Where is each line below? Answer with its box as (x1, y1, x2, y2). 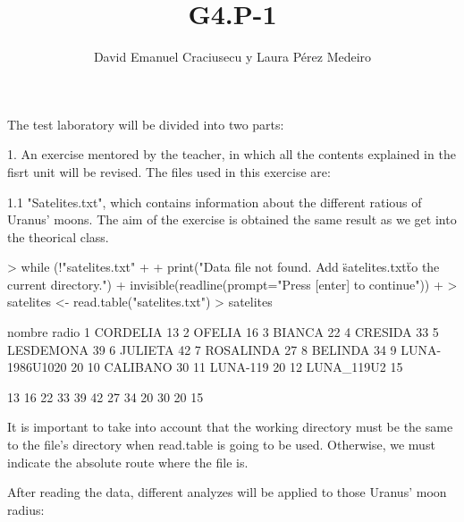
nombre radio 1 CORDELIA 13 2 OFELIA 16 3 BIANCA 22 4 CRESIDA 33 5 (7, 323, 439, 341)
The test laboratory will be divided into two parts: (7, 114, 284, 133)
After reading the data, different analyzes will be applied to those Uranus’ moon (7, 483, 447, 501)
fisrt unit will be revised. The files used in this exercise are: (7, 162, 331, 181)
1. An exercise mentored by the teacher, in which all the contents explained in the (7, 145, 456, 164)
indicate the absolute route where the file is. (7, 452, 249, 471)
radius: (7, 500, 45, 518)
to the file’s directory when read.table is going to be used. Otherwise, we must (7, 435, 435, 454)
